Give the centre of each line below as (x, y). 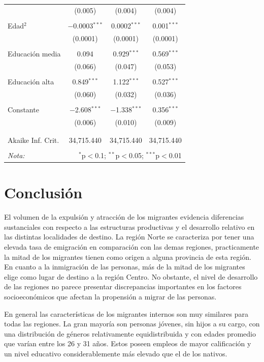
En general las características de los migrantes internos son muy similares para (126, 313)
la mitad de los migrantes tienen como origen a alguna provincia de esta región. (128, 257)
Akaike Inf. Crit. (34, 140)
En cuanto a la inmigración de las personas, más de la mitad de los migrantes (125, 267)
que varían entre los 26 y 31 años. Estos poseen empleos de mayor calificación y (128, 343)
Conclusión (43, 192)
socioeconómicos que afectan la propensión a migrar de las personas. (110, 296)
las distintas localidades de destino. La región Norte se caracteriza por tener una (129, 237)
